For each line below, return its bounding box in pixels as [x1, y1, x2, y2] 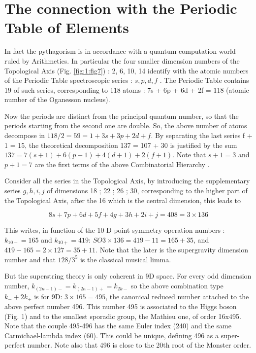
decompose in [4, 130, 45, 141]
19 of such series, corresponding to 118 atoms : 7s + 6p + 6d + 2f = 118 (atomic [4, 84, 249, 95]
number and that [4, 254, 56, 264]
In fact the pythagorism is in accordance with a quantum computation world [4, 46, 236, 56]
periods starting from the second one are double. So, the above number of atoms [4, 120, 247, 131]
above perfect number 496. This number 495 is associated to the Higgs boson [4, 301, 237, 312]
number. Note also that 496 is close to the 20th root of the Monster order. [27, 340, 252, 350]
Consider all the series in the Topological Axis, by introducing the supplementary [4, 176, 250, 186]
